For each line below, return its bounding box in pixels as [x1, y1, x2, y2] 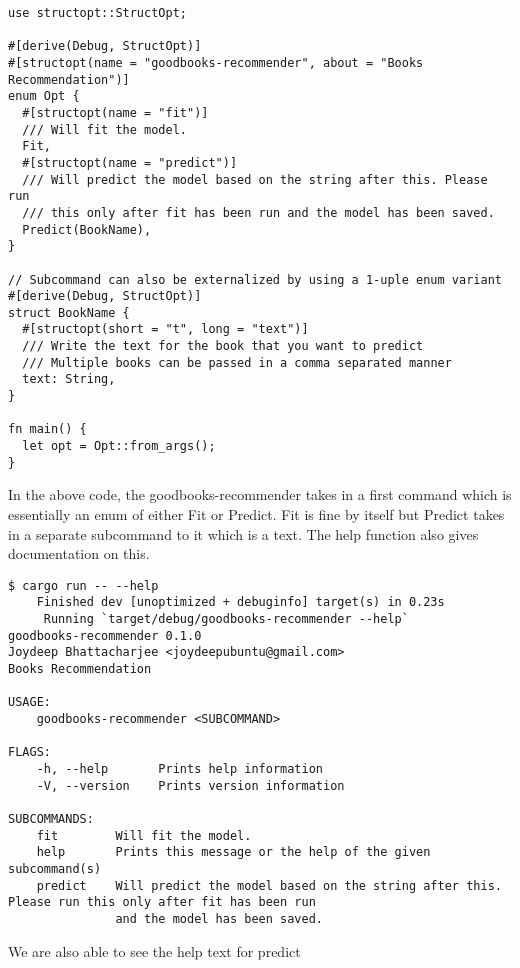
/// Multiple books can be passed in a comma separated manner [22, 355, 452, 370]
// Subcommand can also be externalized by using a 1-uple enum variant [8, 272, 502, 287]
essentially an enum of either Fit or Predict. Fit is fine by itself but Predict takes [8, 503, 505, 524]
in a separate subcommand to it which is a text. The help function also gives [8, 523, 479, 544]
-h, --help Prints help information [36, 761, 323, 776]
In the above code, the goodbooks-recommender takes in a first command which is [8, 484, 512, 505]
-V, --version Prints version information [36, 778, 345, 793]
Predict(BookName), [22, 222, 152, 237]
